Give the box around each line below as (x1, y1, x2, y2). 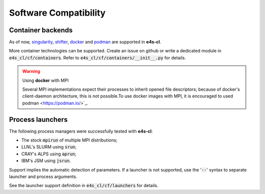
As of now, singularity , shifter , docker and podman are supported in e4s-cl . (9, 39, 161, 45)
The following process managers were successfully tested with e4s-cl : (9, 128, 153, 134)
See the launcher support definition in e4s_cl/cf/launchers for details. (9, 183, 159, 189)
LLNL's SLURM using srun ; (21, 144, 77, 150)
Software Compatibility (9, 7, 106, 18)
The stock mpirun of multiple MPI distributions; (21, 137, 118, 143)
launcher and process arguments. (9, 174, 78, 180)
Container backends (9, 26, 73, 34)
